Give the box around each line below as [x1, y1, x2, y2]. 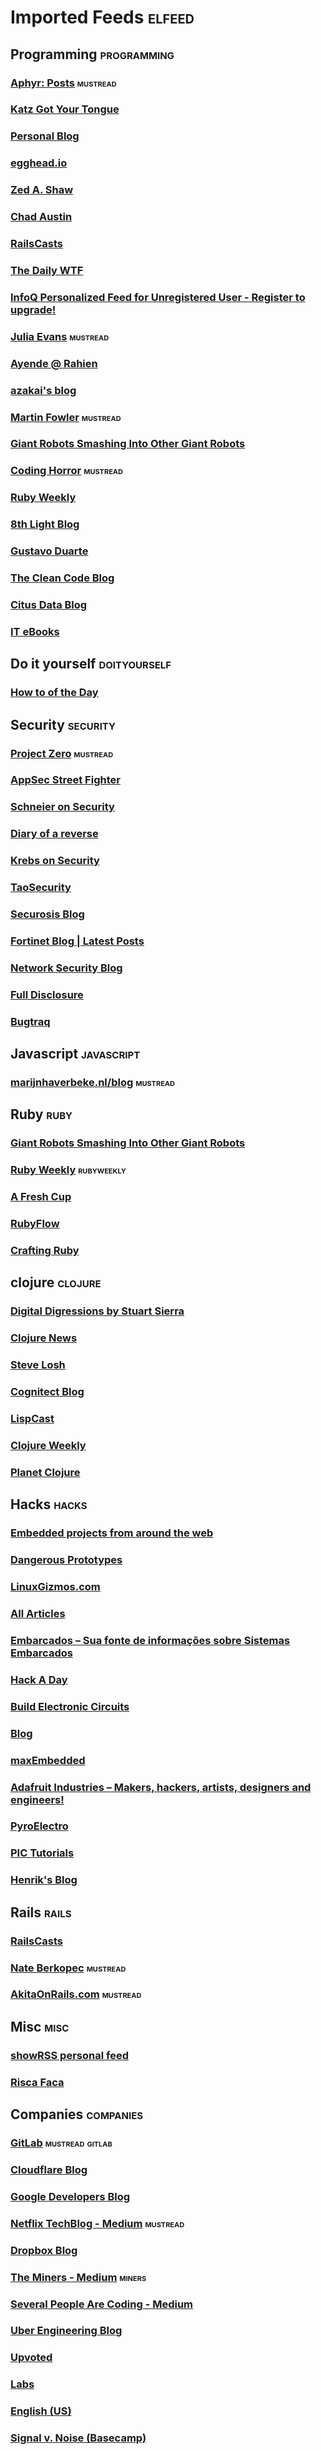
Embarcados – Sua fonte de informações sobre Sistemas [10, 1633, 291, 1647]
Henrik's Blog [10, 1873, 78, 1887]
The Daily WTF [10, 263, 84, 277]
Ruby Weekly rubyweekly [10, 1163, 127, 1177]
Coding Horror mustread [10, 464, 123, 478]
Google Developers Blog [10, 2189, 131, 2203]
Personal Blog [10, 129, 80, 143]
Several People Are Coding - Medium [10, 2297, 194, 2311]
